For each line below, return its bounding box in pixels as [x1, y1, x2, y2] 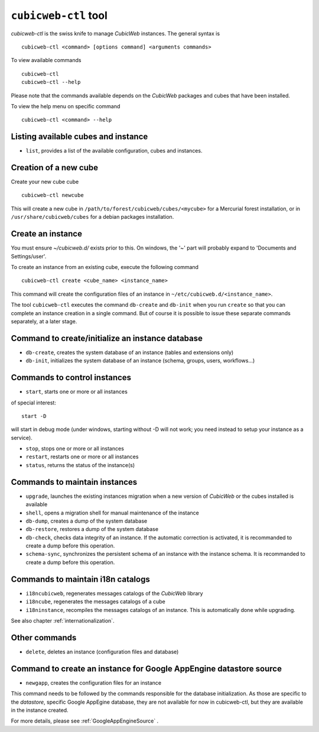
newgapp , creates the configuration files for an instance [25, 679, 162, 686]
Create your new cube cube [11, 178, 79, 186]
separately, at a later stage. [11, 318, 77, 325]
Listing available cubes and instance [11, 132, 148, 142]
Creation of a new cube [11, 163, 99, 173]
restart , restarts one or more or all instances [25, 453, 139, 461]
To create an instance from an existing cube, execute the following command [11, 263, 199, 270]
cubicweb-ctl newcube [21, 192, 84, 199]
